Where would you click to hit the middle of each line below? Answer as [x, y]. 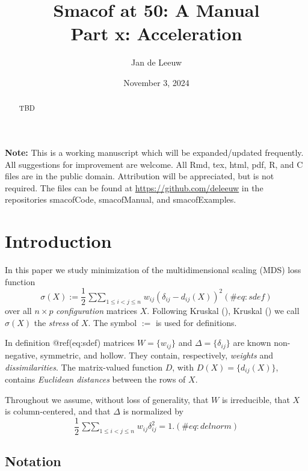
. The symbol [112, 322]
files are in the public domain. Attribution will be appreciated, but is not [140, 176]
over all [18, 311]
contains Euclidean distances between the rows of [95, 379]
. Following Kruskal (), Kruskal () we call [223, 311]
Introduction [58, 241]
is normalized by [153, 411]
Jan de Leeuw [156, 62]
